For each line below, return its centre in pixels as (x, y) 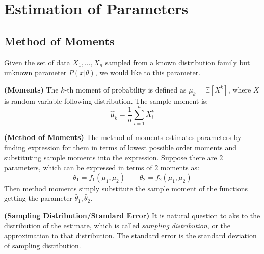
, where (240, 89)
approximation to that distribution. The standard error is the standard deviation (130, 235)
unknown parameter (35, 72)
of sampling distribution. (43, 245)
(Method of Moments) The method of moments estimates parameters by (123, 137)
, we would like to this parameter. (148, 72)
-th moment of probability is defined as (125, 89)
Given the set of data (37, 62)
